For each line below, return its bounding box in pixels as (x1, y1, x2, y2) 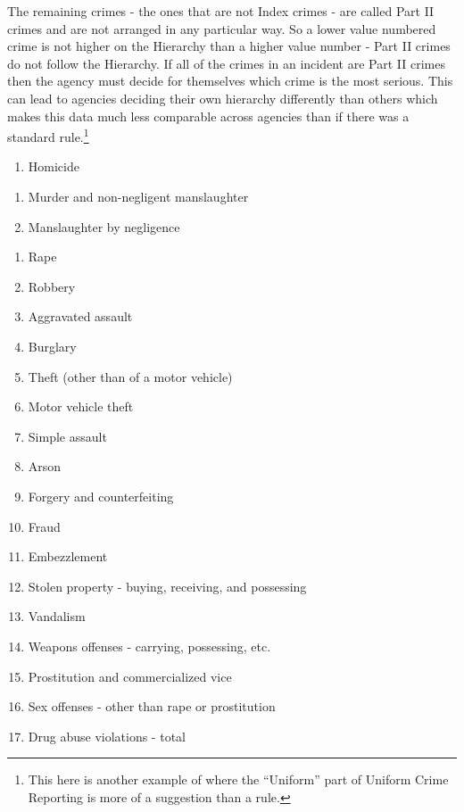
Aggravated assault (28, 307, 133, 326)
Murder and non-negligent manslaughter (28, 187, 249, 205)
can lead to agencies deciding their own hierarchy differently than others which (7, 88, 438, 107)
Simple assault (28, 427, 107, 445)
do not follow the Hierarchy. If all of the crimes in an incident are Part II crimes (7, 54, 445, 72)
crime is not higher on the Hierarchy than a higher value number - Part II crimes (7, 37, 451, 55)
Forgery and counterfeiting (28, 486, 174, 505)
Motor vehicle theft (28, 397, 134, 416)
